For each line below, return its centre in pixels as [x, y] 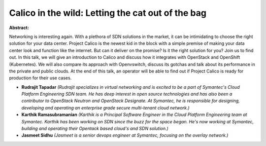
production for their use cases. [40, 78]
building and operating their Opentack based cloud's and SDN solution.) [95, 129]
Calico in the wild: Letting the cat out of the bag [108, 13]
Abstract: [19, 28]
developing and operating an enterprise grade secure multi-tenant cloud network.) [105, 108]
